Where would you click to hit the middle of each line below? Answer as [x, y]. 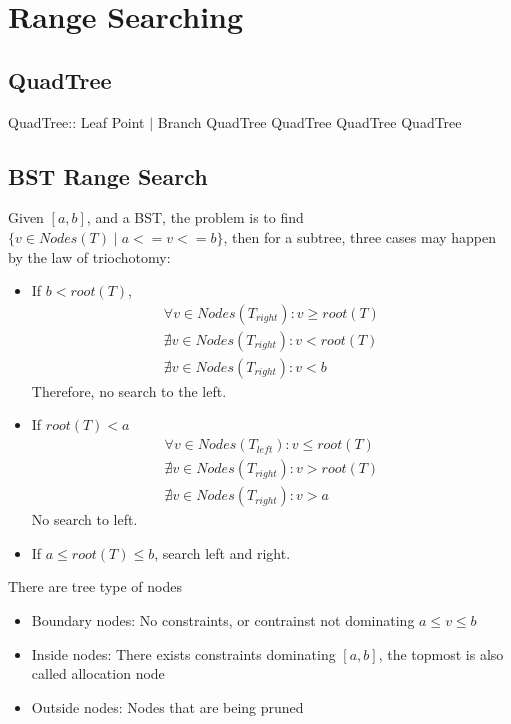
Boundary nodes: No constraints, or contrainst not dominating [223, 619]
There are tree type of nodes [95, 586]
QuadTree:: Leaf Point [76, 121]
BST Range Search [108, 175]
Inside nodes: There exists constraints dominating [183, 653]
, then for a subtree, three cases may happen [360, 236]
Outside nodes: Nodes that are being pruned [167, 706]
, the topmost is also [441, 653]
